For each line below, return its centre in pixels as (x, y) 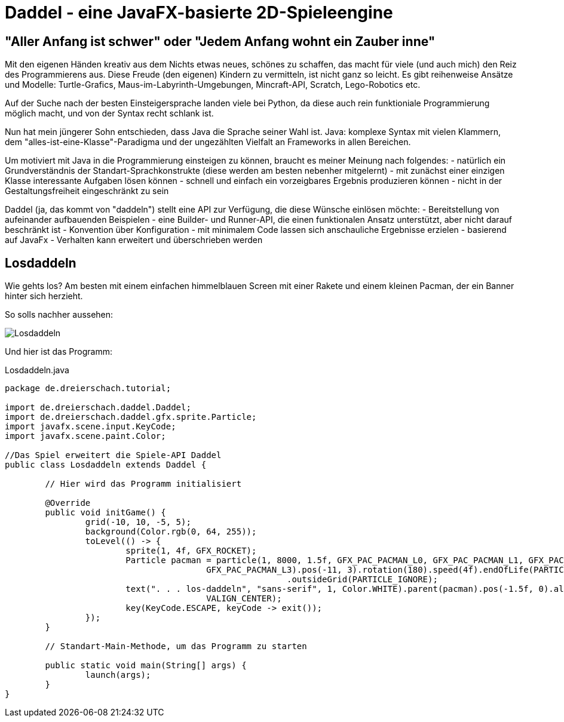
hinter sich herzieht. (44, 296)
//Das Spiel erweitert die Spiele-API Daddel (113, 455)
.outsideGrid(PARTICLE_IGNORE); (362, 580)
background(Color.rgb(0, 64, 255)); (171, 532)
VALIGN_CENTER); (244, 599)
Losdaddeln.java (37, 370)
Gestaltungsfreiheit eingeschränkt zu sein (87, 191)
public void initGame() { (105, 513)
